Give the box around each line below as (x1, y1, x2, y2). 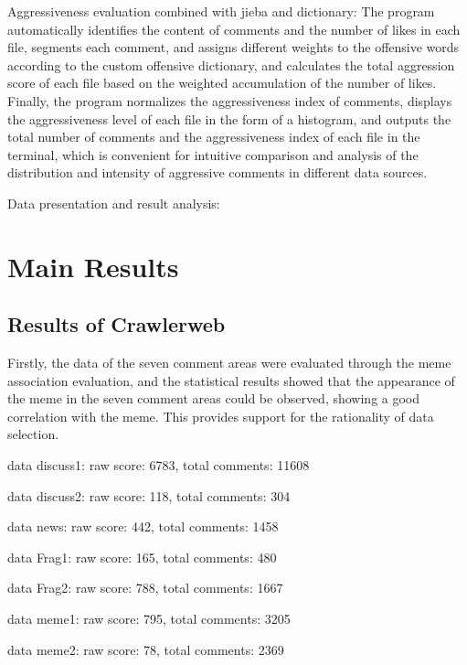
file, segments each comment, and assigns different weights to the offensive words (7, 38, 460, 57)
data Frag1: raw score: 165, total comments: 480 (7, 547, 277, 566)
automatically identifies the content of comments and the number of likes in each (7, 19, 461, 38)
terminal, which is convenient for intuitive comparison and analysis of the (7, 145, 419, 164)
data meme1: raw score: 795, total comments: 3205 (7, 609, 291, 628)
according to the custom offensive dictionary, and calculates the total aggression (7, 55, 455, 74)
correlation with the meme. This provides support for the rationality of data (7, 406, 434, 425)
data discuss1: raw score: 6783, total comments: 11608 (7, 456, 310, 475)
